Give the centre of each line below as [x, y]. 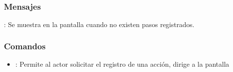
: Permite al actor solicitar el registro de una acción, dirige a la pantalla [122, 64]
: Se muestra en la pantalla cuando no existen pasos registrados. [99, 24]
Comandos [25, 46]
